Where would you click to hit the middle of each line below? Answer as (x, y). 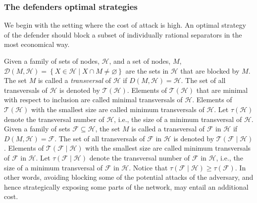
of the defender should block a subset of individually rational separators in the (123, 34)
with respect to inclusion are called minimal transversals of (93, 100)
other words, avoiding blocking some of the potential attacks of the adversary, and (129, 177)
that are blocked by (210, 70)
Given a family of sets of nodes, (52, 61)
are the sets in (147, 70)
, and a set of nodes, (140, 61)
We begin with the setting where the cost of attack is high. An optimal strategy (125, 25)
